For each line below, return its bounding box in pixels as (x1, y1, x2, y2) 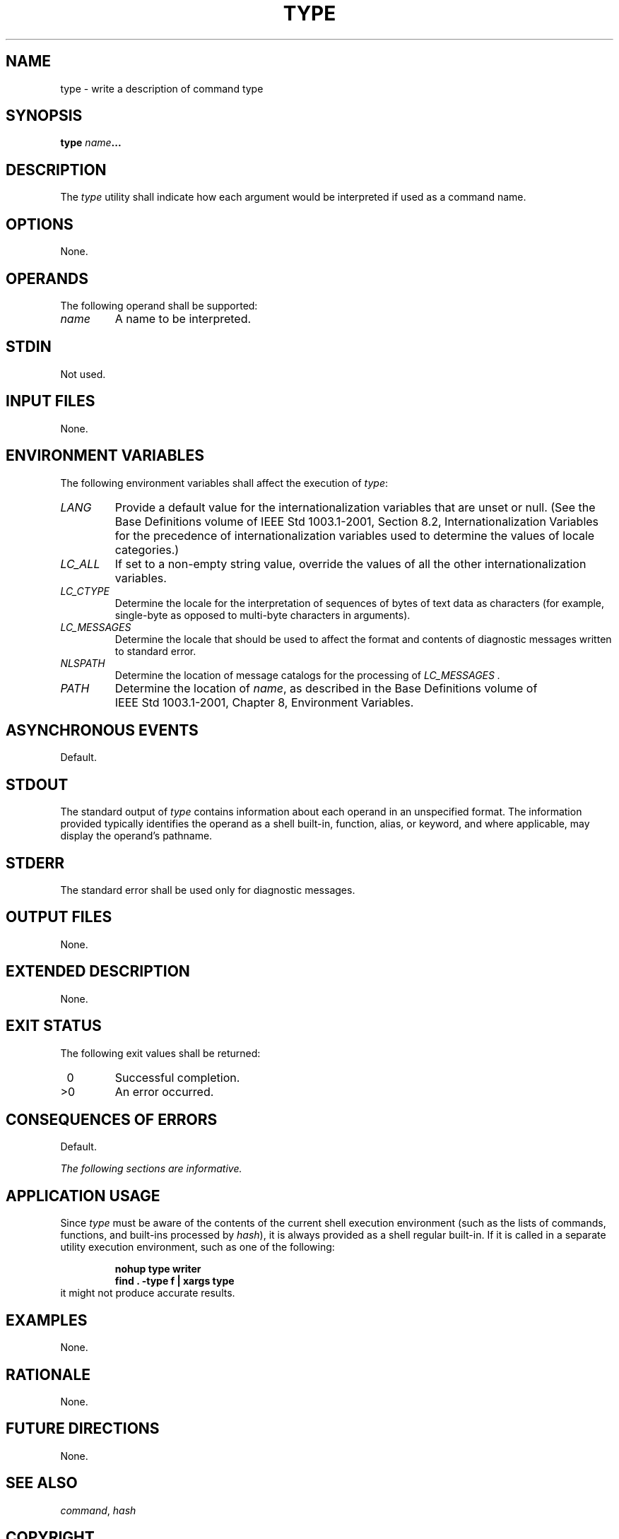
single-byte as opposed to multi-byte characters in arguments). (114, 608, 411, 621)
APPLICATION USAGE (6, 1186, 160, 1205)
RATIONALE (6, 1365, 91, 1384)
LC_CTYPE (60, 584, 110, 597)
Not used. (60, 367, 106, 380)
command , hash (60, 1504, 136, 1516)
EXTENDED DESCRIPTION (6, 962, 190, 981)
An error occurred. (114, 1084, 214, 1099)
